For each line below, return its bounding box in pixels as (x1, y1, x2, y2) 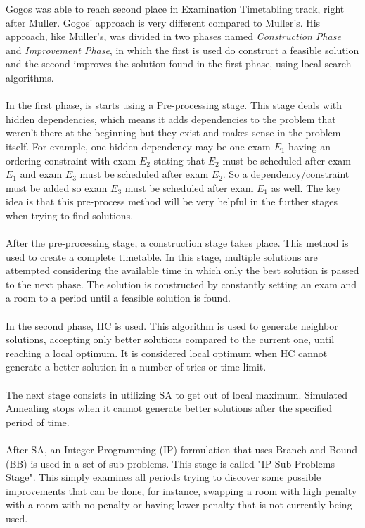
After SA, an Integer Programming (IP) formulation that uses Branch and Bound (6, 442, 358, 456)
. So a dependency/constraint (222, 167, 350, 181)
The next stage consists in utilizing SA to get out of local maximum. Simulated (6, 387, 348, 401)
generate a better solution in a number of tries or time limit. (6, 359, 267, 374)
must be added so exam (6, 180, 108, 195)
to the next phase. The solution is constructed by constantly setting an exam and (6, 276, 357, 291)
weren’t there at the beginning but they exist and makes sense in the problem (6, 125, 341, 140)
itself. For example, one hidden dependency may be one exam (6, 139, 271, 153)
